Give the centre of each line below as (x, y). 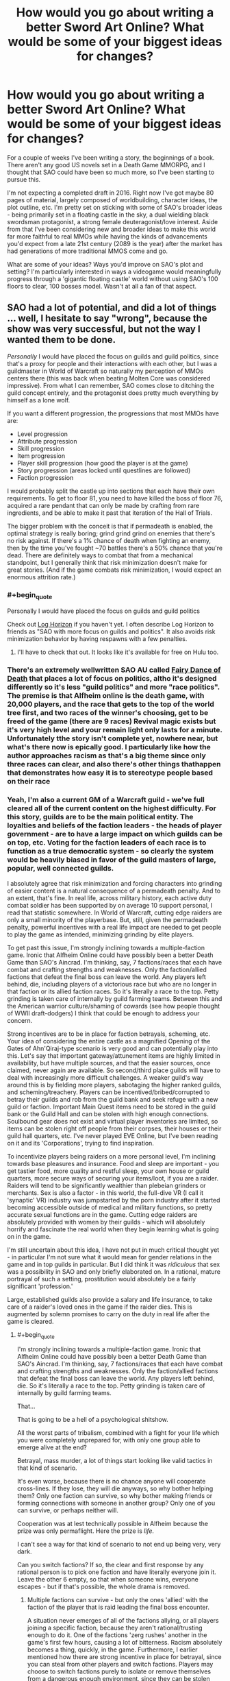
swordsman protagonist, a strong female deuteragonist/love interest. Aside (113, 221)
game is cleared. (30, 1321)
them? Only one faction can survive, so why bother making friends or (115, 1496)
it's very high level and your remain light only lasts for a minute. (115, 730)
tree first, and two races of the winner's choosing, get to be (108, 713)
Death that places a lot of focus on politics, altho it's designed (112, 679)
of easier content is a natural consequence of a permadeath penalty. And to (114, 891)
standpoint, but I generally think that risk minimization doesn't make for (107, 562)
